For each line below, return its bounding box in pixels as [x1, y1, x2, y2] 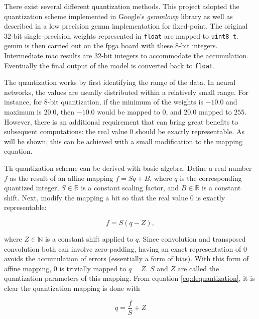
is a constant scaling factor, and [81, 182, 179, 193]
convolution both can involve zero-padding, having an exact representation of [4, 243, 241, 254]
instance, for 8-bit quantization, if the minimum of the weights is [4, 96, 203, 107]
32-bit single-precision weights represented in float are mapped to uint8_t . [4, 30, 238, 41]
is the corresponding [180, 172, 242, 183]
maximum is [4, 107, 42, 117]
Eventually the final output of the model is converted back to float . [4, 60, 215, 70]
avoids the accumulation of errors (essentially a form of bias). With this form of [4, 253, 249, 264]
